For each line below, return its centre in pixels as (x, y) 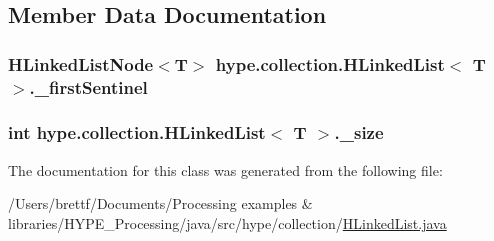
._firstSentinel (88, 86)
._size (359, 132)
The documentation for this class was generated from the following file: (225, 169)
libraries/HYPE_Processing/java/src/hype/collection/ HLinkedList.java (227, 222)
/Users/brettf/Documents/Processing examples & (160, 203)
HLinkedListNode (81, 63)
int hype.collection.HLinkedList (137, 132)
